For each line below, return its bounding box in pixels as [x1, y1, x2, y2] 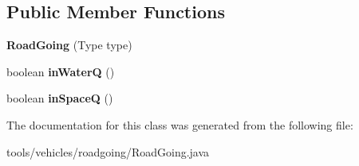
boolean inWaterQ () [6, 63, 115, 79]
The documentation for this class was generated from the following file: [6, 116, 353, 133]
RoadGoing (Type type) [6, 37, 132, 53]
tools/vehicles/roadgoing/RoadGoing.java [6, 143, 210, 160]
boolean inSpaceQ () [6, 90, 113, 106]
